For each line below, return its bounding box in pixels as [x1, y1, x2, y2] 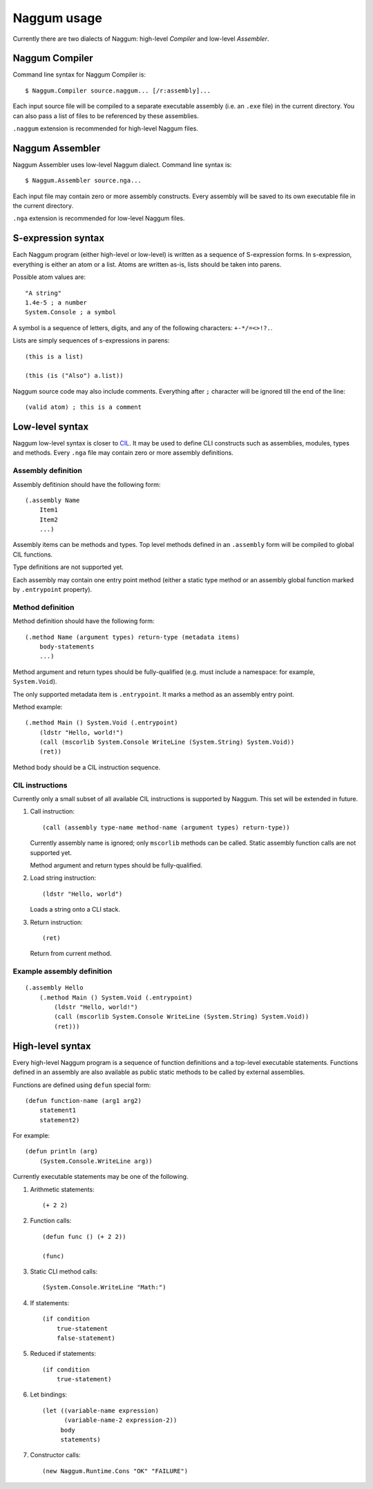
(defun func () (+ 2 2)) [42, 1233, 126, 1240]
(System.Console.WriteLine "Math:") [42, 1283, 166, 1291]
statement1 [39, 1106, 77, 1115]
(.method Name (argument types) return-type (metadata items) [25, 633, 240, 641]
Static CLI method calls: [30, 1267, 98, 1276]
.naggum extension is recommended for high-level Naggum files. [12, 124, 198, 133]
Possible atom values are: [12, 273, 86, 281]
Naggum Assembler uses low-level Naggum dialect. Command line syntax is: [12, 160, 232, 169]
